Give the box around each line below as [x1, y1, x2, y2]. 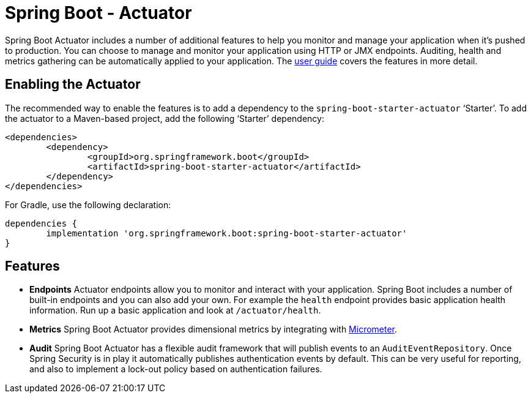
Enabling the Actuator [5, 77, 141, 92]
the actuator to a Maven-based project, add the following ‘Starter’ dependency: [5, 113, 324, 124]
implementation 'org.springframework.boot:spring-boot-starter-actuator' [46, 228, 407, 238]
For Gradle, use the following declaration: [5, 199, 171, 210]
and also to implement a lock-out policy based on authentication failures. [29, 364, 322, 375]
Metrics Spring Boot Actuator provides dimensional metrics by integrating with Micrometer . [29, 324, 398, 335]
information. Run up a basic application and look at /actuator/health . [29, 305, 321, 316]
